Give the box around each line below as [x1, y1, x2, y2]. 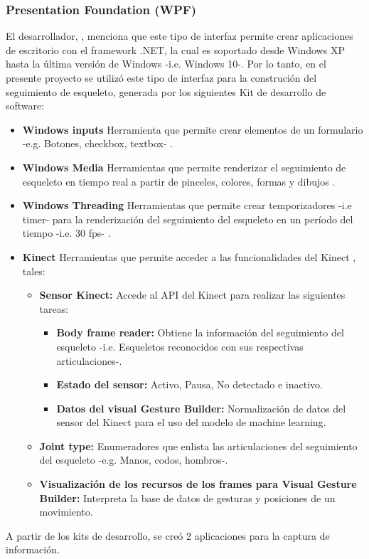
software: [6, 98, 45, 113]
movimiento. [39, 504, 93, 519]
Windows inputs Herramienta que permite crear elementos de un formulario [22, 122, 363, 137]
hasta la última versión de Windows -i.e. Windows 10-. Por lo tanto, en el [6, 56, 326, 71]
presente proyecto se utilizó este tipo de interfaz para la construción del [6, 70, 317, 85]
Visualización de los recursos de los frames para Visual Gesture [39, 477, 357, 491]
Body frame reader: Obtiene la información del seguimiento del [56, 325, 344, 340]
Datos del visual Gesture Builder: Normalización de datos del [56, 400, 346, 415]
